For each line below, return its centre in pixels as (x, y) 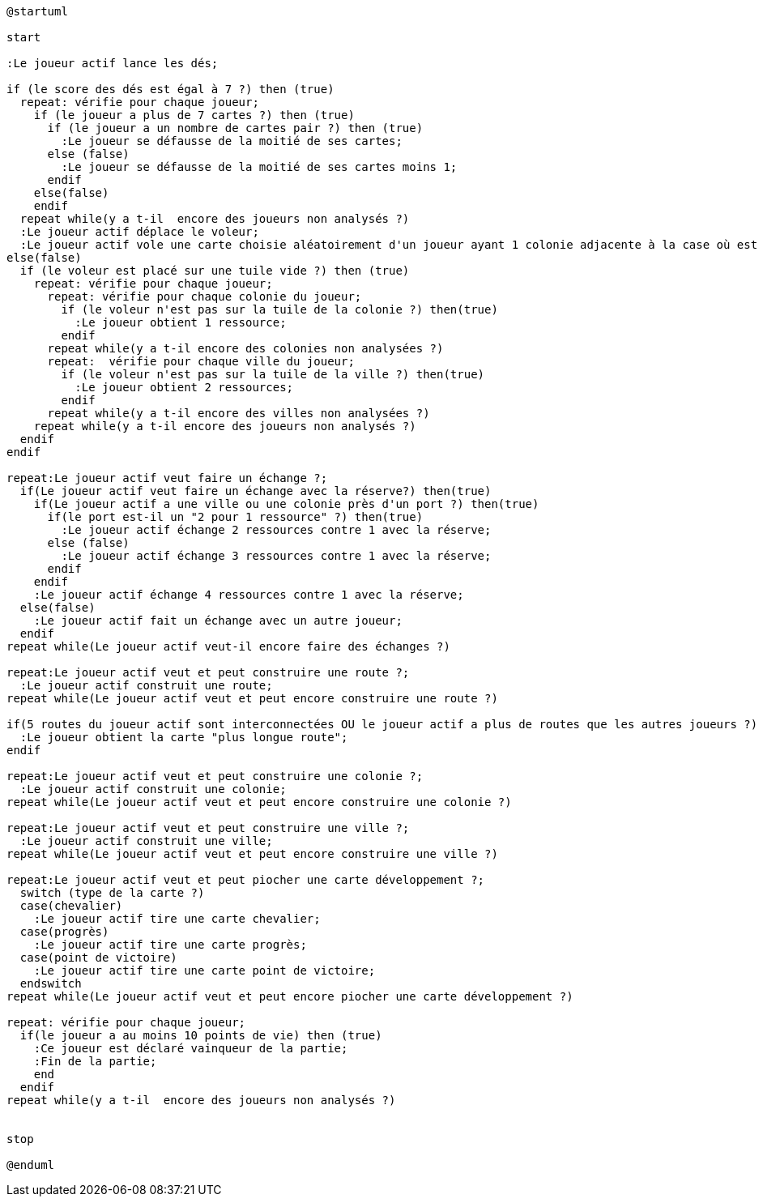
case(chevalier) (71, 906)
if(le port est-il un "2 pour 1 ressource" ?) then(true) (235, 517)
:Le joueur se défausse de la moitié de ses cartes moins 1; (259, 167)
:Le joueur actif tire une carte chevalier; (177, 919)
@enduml (31, 1165)
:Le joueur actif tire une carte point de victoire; (205, 971)
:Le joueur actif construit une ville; (146, 841)
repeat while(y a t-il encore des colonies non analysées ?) (245, 348)
